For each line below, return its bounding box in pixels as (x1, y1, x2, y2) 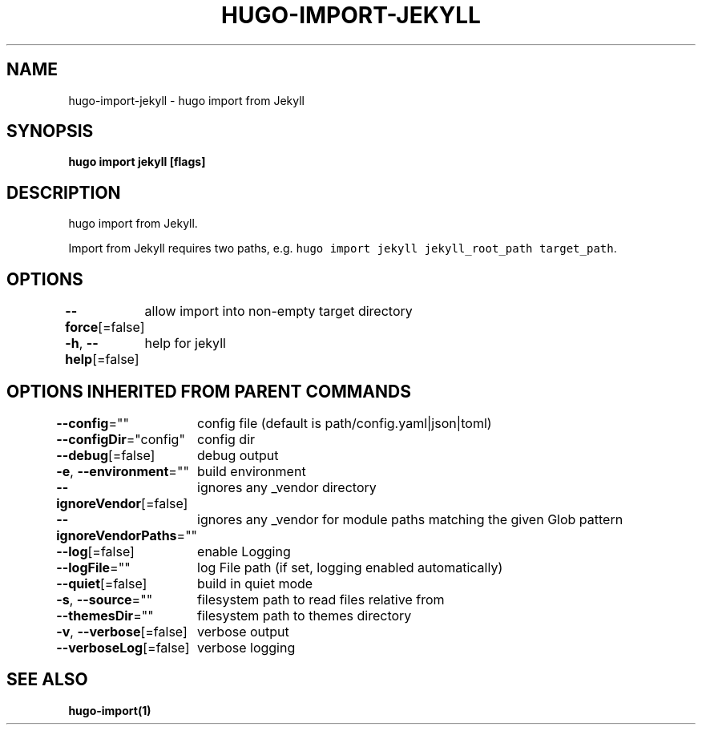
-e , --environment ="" (56, 462, 189, 479)
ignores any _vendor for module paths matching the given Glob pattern (197, 511, 623, 527)
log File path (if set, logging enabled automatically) (197, 559, 503, 576)
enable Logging (197, 543, 291, 559)
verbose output (197, 623, 289, 640)
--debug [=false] (56, 446, 155, 463)
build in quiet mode (197, 575, 313, 592)
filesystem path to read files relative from (197, 591, 445, 608)
